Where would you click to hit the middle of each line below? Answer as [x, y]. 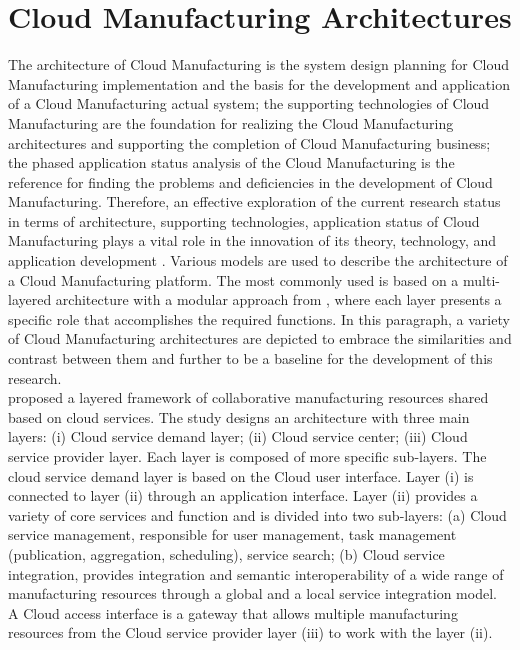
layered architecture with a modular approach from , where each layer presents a [255, 299]
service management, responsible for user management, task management [232, 534]
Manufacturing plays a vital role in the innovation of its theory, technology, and [252, 240]
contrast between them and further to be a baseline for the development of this [250, 358]
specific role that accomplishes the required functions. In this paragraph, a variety [259, 318]
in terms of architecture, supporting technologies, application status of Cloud [244, 220]
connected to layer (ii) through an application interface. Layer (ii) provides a [243, 495]
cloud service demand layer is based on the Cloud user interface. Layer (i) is [241, 475]
